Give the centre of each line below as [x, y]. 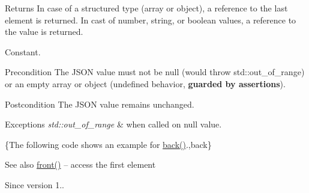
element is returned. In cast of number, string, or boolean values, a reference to [151, 20]
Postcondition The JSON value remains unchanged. [100, 104]
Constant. [23, 51]
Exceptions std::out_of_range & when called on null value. [113, 124]
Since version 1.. [34, 184]
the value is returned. [44, 32]
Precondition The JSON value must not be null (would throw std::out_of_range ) [155, 72]
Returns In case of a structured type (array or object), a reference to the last [146, 8]
